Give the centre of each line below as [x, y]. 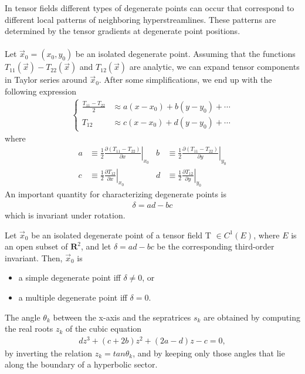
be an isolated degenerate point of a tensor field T [121, 235]
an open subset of [36, 246]
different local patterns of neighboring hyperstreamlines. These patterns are [140, 19]
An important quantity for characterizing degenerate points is [116, 194]
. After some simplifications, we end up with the [185, 80]
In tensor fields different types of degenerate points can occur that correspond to [150, 8]
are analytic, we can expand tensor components [214, 67]
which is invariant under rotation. [65, 215]
